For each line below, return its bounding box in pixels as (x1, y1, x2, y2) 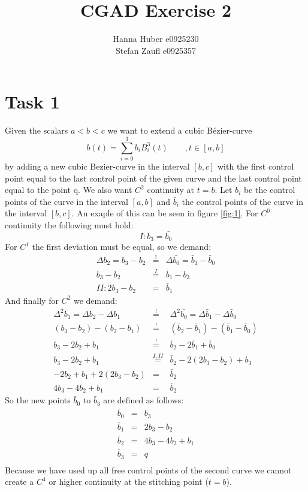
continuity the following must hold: (5, 218, 134, 231)
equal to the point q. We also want (5, 183, 132, 196)
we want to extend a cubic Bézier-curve (107, 124, 252, 137)
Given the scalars (5, 124, 68, 137)
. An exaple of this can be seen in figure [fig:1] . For (71, 207, 258, 219)
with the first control (217, 159, 294, 172)
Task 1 (5, 89, 60, 114)
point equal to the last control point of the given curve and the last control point (5, 171, 302, 184)
